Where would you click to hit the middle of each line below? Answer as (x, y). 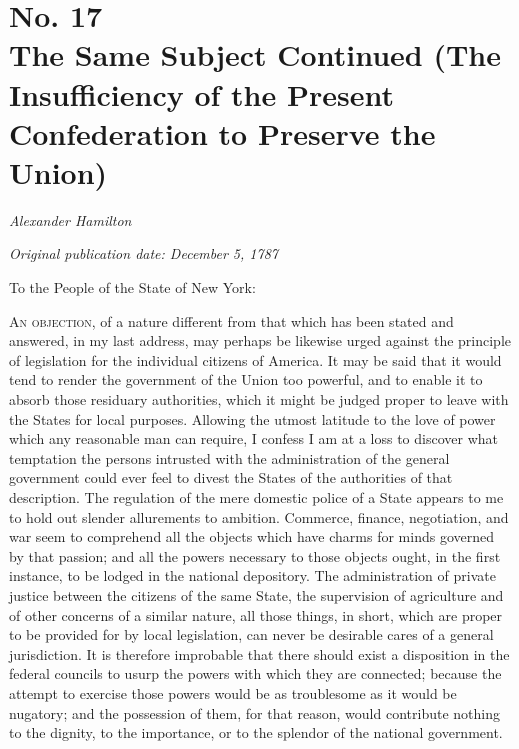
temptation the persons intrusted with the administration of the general (229, 457)
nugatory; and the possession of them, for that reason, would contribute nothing (254, 712)
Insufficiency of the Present (202, 93)
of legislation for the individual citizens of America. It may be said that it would (255, 359)
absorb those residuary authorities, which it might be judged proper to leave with (259, 399)
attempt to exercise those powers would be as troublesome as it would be (233, 692)
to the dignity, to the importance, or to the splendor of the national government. (256, 732)
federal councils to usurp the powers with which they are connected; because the (255, 673)
